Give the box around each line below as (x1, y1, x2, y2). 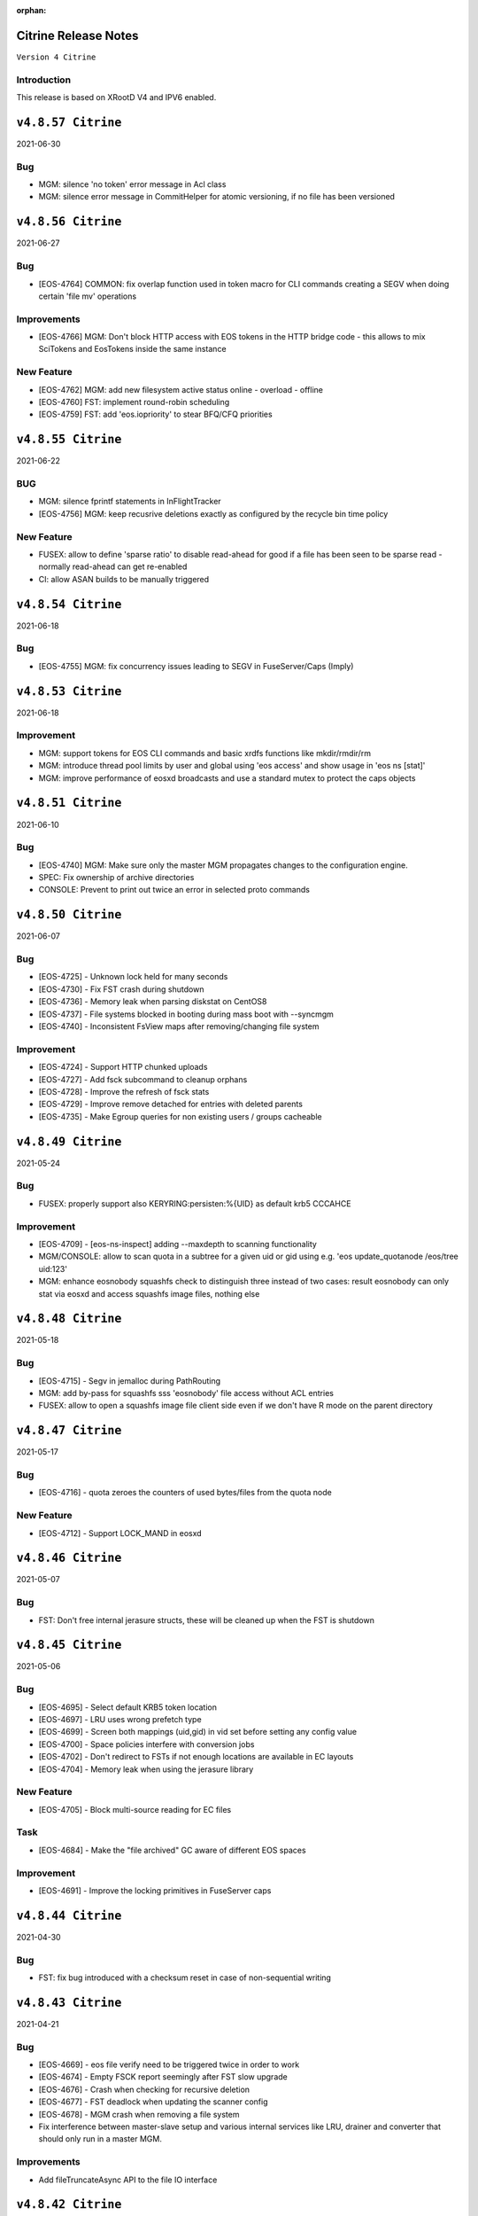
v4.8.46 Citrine (16, 1551, 122, 1565)
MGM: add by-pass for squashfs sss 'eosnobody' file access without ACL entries (38, 1387, 334, 1398)
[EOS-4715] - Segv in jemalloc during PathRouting (38, 1375, 221, 1386)
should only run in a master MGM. (38, 2134, 163, 2144)
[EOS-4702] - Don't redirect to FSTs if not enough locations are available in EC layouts (38, 1752, 354, 1762)
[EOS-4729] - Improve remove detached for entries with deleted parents (38, 1099, 303, 1110)
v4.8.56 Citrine (16, 215, 122, 230)
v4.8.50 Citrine (16, 908, 122, 922)
